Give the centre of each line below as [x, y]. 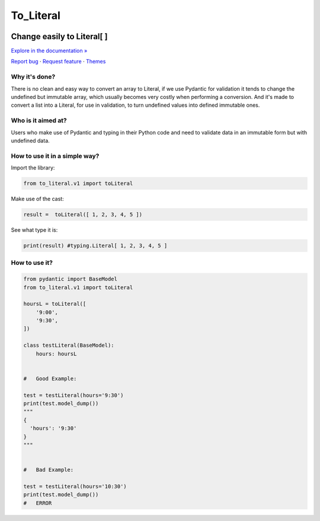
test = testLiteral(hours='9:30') [73, 395]
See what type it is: [34, 230]
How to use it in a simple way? [55, 156]
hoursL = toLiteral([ [55, 304]
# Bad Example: [49, 470]
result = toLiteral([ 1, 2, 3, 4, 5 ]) [83, 214]
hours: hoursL [56, 354]
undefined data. [30, 140]
